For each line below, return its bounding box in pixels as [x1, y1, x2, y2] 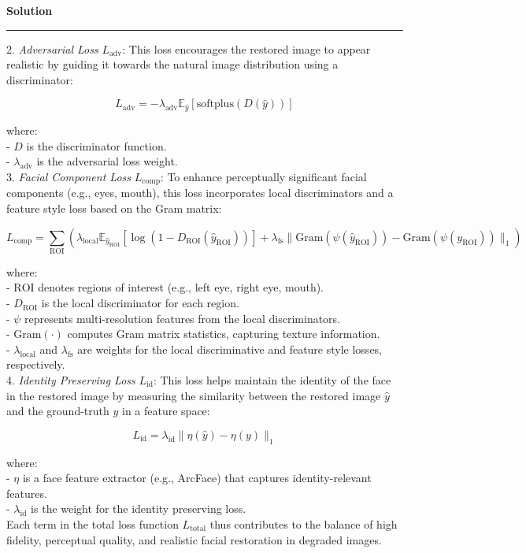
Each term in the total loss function [6, 515, 179, 532]
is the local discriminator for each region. [41, 295, 239, 311]
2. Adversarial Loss [6, 40, 98, 57]
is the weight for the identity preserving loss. [31, 500, 246, 517]
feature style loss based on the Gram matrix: [6, 199, 222, 216]
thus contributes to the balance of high [209, 515, 398, 532]
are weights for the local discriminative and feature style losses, [77, 340, 383, 357]
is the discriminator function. [26, 137, 167, 154]
